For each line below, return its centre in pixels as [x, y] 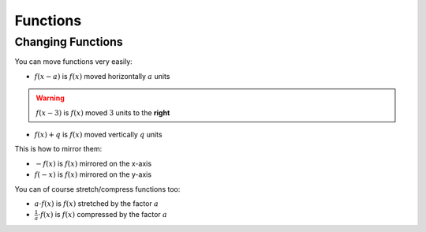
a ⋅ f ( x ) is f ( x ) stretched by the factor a [97, 203]
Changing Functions [69, 42]
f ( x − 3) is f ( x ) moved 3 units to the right [103, 112]
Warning [50, 98]
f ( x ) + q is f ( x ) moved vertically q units [98, 134]
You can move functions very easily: [74, 62]
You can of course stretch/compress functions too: [97, 189]
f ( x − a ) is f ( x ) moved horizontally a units [102, 76]
